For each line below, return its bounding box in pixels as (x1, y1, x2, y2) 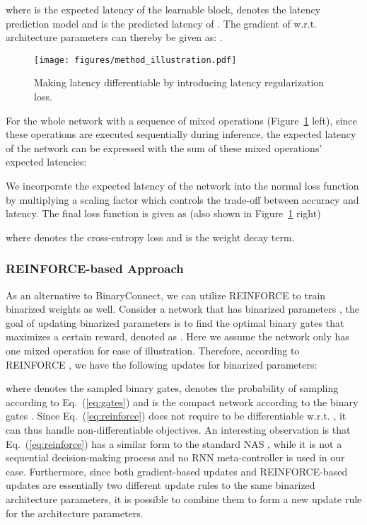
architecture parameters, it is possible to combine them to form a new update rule (6, 491, 362, 506)
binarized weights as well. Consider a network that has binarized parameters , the (6, 301, 359, 316)
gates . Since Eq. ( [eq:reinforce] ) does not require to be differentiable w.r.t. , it (6, 408, 346, 423)
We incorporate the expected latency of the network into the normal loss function (6, 178, 359, 192)
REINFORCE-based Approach (6, 260, 184, 277)
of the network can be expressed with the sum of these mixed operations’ (6, 140, 322, 155)
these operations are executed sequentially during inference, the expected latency (6, 127, 356, 142)
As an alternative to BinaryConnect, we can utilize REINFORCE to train (6, 287, 326, 302)
